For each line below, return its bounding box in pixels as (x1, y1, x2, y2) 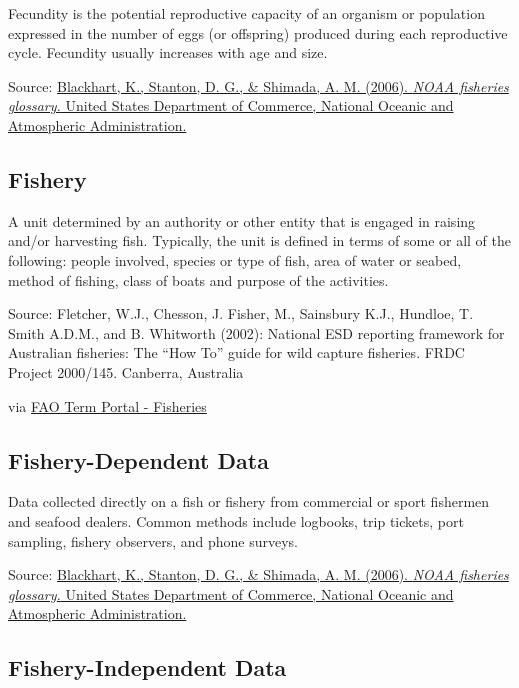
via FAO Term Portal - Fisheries (8, 395, 207, 416)
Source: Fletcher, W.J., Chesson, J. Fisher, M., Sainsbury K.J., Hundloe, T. (8, 303, 474, 324)
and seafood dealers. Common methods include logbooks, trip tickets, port (8, 510, 464, 531)
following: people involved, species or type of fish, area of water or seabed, (8, 249, 462, 270)
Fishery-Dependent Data (8, 444, 269, 475)
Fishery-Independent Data (8, 652, 287, 683)
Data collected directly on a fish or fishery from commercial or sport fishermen (8, 491, 490, 512)
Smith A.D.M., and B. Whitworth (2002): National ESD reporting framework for (8, 322, 505, 343)
